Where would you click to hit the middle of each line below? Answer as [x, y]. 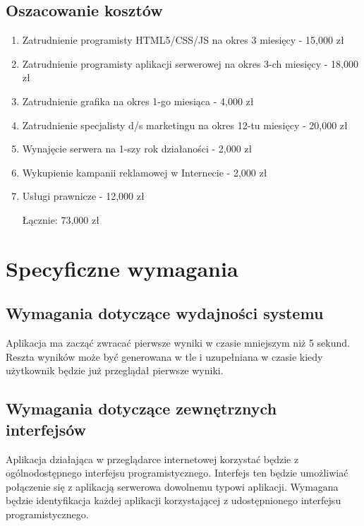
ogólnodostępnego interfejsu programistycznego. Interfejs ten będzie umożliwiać [177, 473]
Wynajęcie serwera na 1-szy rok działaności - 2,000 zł [137, 149]
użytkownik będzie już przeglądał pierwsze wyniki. [115, 370]
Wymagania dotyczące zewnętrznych [141, 408]
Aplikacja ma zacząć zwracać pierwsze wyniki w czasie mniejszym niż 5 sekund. [178, 343]
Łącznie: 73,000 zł [61, 219]
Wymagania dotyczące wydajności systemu [165, 313]
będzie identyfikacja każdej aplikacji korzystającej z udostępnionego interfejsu [174, 500]
